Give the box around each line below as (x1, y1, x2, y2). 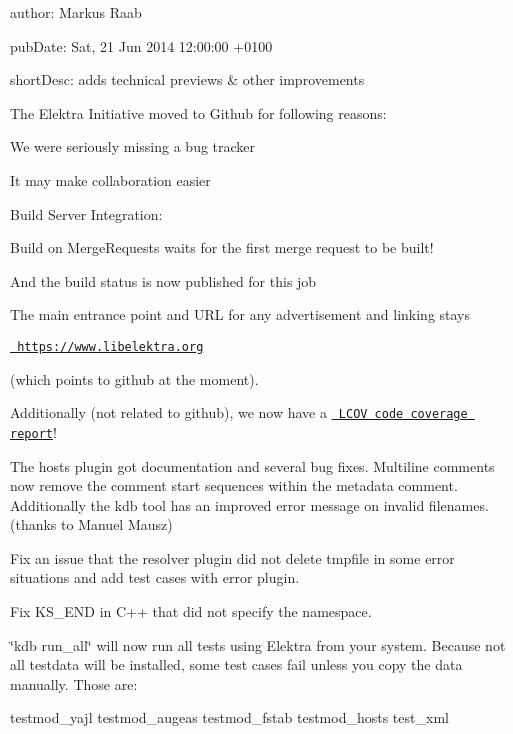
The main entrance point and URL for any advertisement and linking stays (10, 304, 471, 325)
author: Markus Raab (10, 2, 142, 22)
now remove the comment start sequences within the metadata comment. (10, 475, 458, 496)
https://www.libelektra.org (17, 339, 204, 354)
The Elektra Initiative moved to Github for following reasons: (10, 102, 387, 123)
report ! (10, 421, 57, 442)
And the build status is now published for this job (10, 270, 317, 291)
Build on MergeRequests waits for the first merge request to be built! (10, 237, 434, 258)
